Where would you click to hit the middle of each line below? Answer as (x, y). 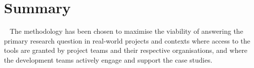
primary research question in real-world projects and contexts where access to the (127, 40)
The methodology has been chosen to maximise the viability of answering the (126, 31)
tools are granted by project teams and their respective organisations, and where (126, 50)
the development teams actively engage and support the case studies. (108, 59)
